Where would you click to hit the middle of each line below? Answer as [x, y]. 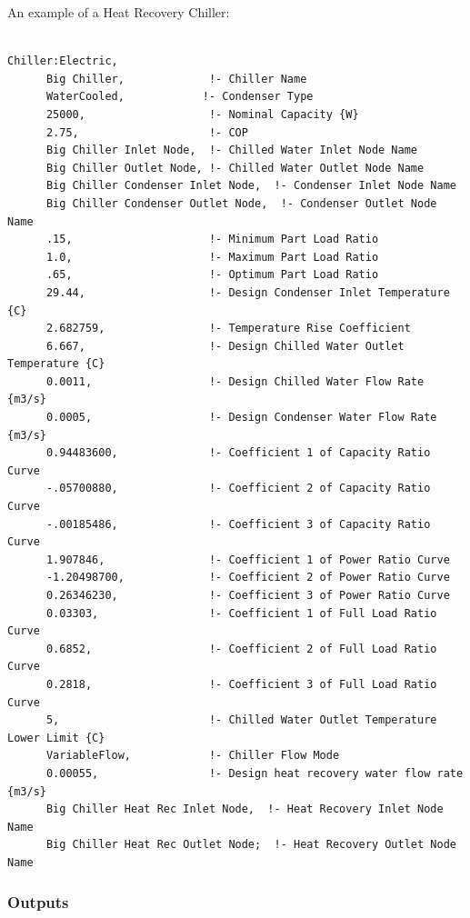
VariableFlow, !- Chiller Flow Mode [193, 756]
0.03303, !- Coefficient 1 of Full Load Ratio [241, 613]
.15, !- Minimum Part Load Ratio [212, 239]
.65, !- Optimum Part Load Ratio [212, 275]
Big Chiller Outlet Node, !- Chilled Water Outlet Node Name [235, 168]
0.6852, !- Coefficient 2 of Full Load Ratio [241, 649]
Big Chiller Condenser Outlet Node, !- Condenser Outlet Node [241, 203]
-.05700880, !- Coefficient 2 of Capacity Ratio [238, 489]
